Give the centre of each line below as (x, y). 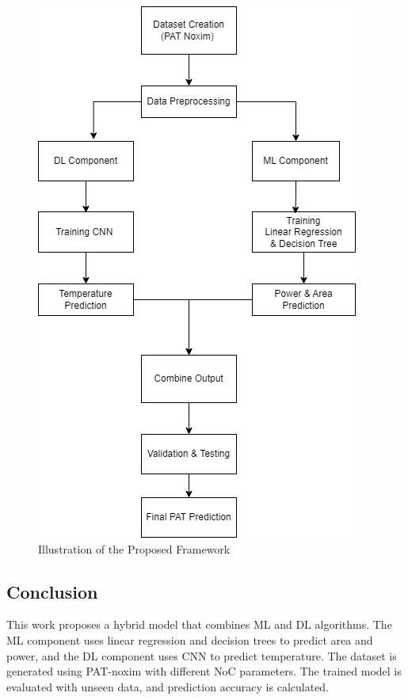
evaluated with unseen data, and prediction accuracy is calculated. (168, 686)
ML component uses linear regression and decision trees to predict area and (190, 639)
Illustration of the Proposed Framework (134, 548)
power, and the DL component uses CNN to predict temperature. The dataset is (202, 655)
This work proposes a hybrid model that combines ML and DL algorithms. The (199, 624)
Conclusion (52, 591)
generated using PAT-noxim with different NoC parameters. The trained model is (204, 671)
